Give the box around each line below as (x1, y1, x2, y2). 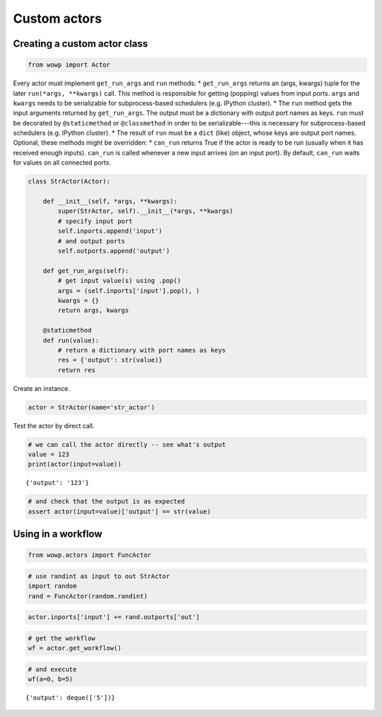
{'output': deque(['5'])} (25, 694, 116, 702)
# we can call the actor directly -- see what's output (28, 440, 226, 448)
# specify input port (57, 217, 133, 225)
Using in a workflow (13, 528, 103, 540)
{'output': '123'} (25, 479, 90, 487)
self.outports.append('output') (57, 247, 170, 255)
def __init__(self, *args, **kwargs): (42, 197, 178, 206)
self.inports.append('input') (57, 227, 163, 235)
